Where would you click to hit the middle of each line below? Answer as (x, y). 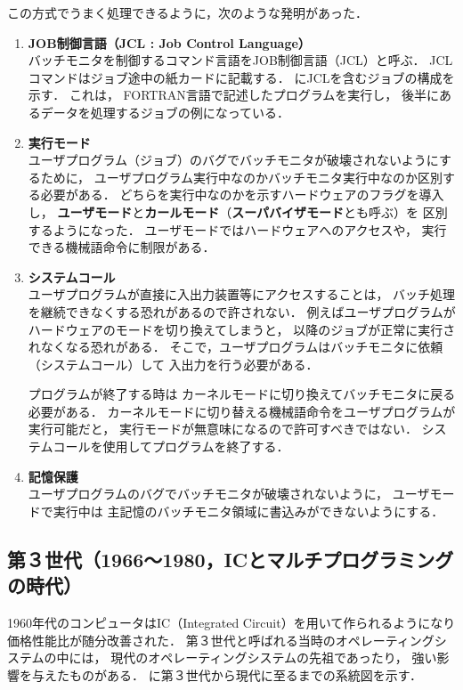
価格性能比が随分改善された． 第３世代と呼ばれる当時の (171, 640)
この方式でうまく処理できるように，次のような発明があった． (188, 12)
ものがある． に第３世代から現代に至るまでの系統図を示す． (246, 674)
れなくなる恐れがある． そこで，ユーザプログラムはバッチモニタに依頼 (236, 347)
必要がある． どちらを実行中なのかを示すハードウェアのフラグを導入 (242, 195)
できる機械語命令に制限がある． (122, 247)
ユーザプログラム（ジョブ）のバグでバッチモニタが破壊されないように (233, 160)
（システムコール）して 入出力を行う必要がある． (173, 364)
